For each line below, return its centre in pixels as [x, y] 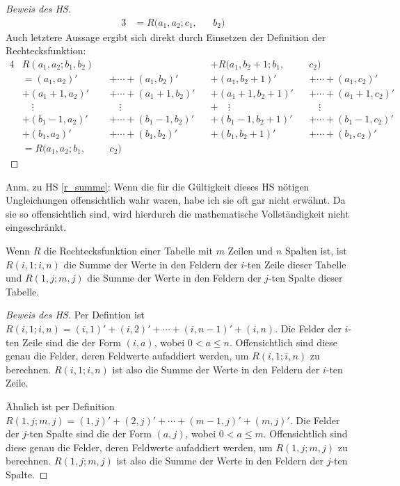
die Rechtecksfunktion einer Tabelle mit [128, 250]
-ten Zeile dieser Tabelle [295, 264]
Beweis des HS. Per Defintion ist [75, 315]
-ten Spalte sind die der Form [89, 434]
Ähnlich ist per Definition [60, 406]
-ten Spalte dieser [305, 278]
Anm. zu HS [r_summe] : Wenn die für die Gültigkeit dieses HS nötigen [158, 186]
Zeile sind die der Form [72, 342]
